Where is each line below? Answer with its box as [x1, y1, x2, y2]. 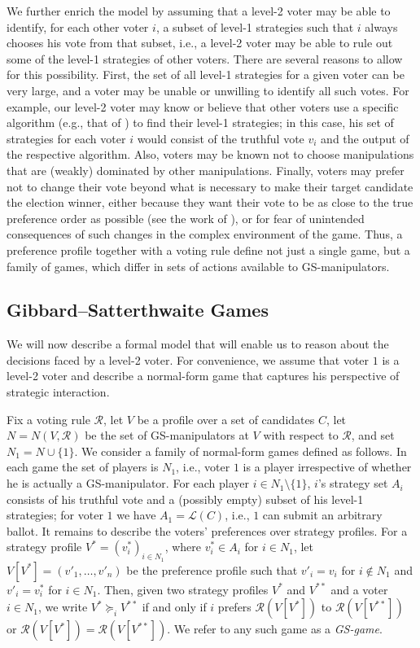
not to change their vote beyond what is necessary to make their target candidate [7, 177, 413, 195]
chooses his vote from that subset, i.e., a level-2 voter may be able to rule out [7, 34, 393, 51]
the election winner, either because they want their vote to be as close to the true [7, 194, 413, 211]
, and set [351, 427, 395, 444]
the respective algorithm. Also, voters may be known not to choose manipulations [7, 146, 414, 163]
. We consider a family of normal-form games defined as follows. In [74, 442, 407, 459]
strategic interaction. [7, 383, 110, 401]
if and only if [142, 598, 207, 615]
